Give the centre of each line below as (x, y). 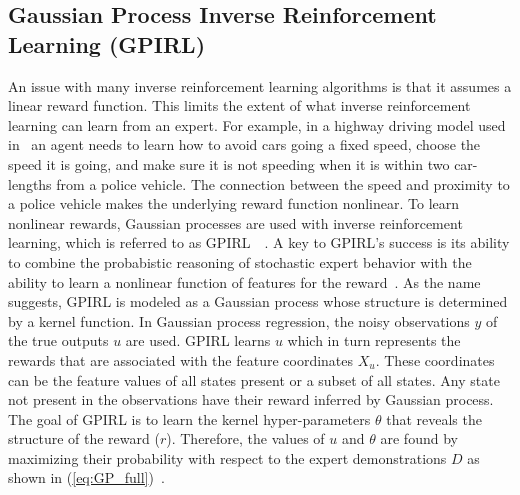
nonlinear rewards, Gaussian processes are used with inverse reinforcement (235, 222)
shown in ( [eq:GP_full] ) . (86, 477)
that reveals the (434, 418)
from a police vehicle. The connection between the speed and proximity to (283, 183)
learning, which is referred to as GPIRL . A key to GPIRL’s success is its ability (259, 242)
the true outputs (58, 340)
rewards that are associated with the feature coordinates (181, 359)
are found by (419, 438)
